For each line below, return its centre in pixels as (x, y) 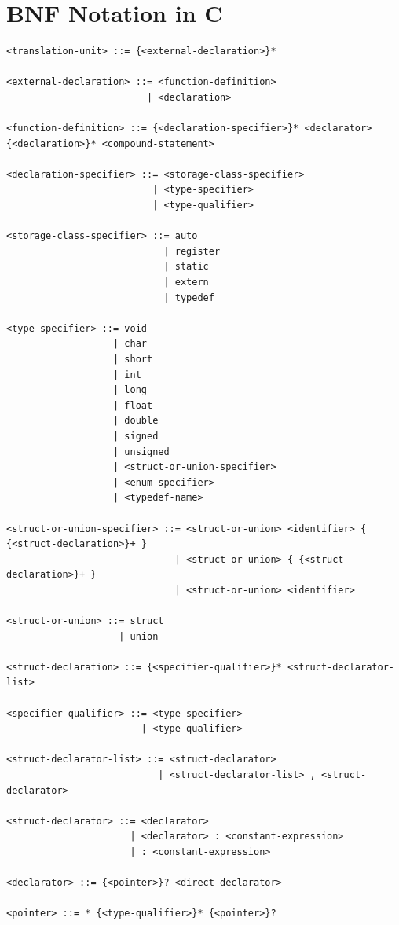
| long (130, 390)
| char (130, 344)
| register (192, 251)
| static (186, 267)
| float (133, 405)
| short (133, 359)
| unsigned (141, 451)
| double (136, 421)
